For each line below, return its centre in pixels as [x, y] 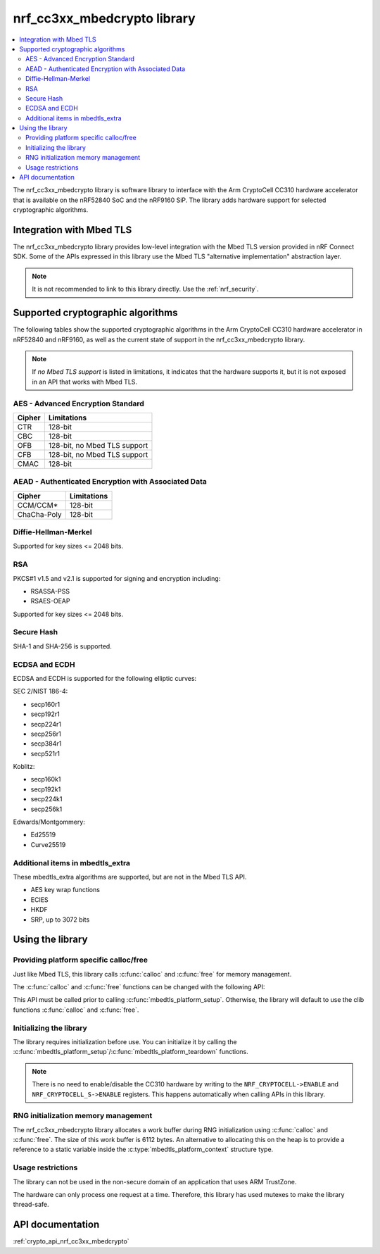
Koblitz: [24, 767]
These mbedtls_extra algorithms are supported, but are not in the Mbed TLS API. [130, 877]
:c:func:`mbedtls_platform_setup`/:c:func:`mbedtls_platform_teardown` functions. [131, 1052]
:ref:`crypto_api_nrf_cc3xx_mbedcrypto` [71, 1241]
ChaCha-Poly [40, 514]
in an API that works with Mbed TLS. [84, 382]
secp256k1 [46, 809]
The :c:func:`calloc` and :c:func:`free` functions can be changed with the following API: [139, 987]
